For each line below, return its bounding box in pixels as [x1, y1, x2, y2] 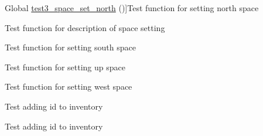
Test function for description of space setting [5, 21, 165, 33]
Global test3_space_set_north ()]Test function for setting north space [5, 2, 259, 13]
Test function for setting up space [5, 60, 125, 73]
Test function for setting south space [5, 41, 136, 53]
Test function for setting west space [5, 80, 132, 93]
